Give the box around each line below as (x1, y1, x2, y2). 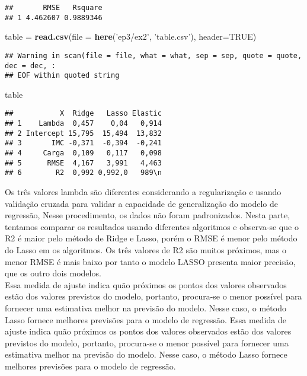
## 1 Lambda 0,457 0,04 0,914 (5, 119, 162, 128)
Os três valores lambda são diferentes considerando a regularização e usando (5, 186, 282, 198)
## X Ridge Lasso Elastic (5, 109, 162, 118)
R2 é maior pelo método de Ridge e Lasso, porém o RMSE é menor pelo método (5, 232, 298, 244)
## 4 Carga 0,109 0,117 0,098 (5, 149, 162, 158)
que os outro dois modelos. (5, 267, 101, 279)
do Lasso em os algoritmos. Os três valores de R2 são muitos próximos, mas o (5, 244, 286, 256)
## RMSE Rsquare (5, 4, 103, 12)
